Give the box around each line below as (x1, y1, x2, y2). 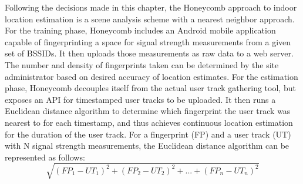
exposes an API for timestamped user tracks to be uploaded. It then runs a (5, 93, 276, 105)
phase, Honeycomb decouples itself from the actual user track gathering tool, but (5, 82, 296, 94)
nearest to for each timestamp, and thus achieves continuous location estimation (5, 116, 293, 128)
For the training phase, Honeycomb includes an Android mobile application (5, 24, 276, 36)
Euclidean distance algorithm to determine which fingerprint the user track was (5, 105, 291, 117)
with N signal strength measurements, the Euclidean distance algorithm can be (5, 139, 289, 152)
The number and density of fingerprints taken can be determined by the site (5, 58, 279, 71)
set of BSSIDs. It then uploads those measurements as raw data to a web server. (5, 47, 294, 59)
